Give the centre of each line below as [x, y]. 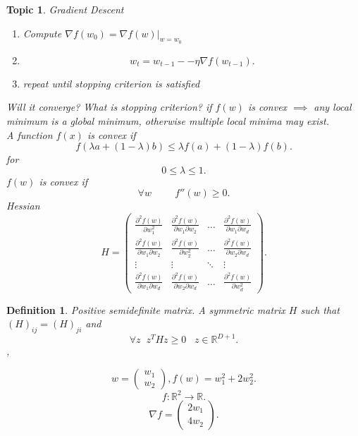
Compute [42, 33]
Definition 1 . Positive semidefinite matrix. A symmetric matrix [146, 309]
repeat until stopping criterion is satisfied [111, 83]
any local [333, 107]
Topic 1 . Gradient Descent [65, 9]
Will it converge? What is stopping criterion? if [109, 107]
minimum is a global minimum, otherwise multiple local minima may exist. [168, 120]
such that [320, 309]
